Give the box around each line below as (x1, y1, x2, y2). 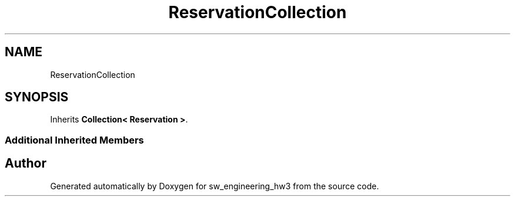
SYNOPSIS (5, 90, 69, 105)
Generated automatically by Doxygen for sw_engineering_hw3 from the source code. (50, 180, 379, 191)
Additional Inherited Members (5, 134, 144, 146)
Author (5, 156, 46, 171)
